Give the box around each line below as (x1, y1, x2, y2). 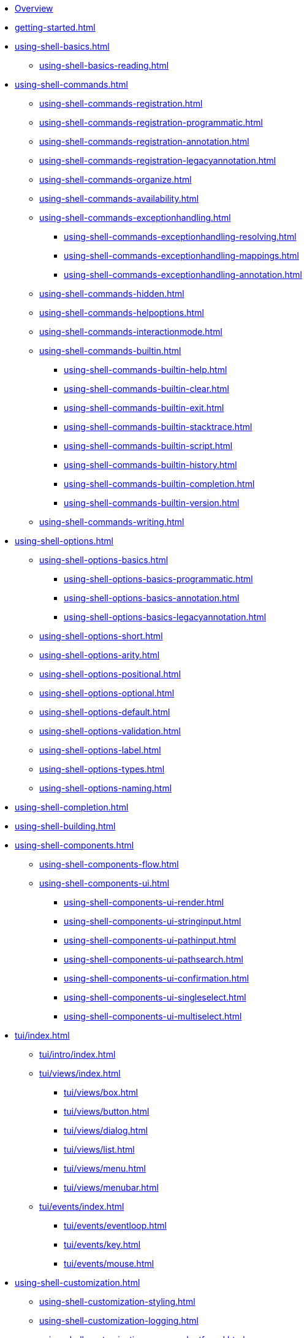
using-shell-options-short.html (39, 631, 163, 641)
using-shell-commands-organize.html (39, 174, 192, 185)
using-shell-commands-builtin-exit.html (64, 402, 224, 413)
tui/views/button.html (64, 1106, 150, 1117)
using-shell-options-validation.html (39, 726, 181, 736)
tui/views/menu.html (64, 1163, 146, 1174)
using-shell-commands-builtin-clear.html (64, 383, 229, 394)
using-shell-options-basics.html (39, 555, 169, 565)
